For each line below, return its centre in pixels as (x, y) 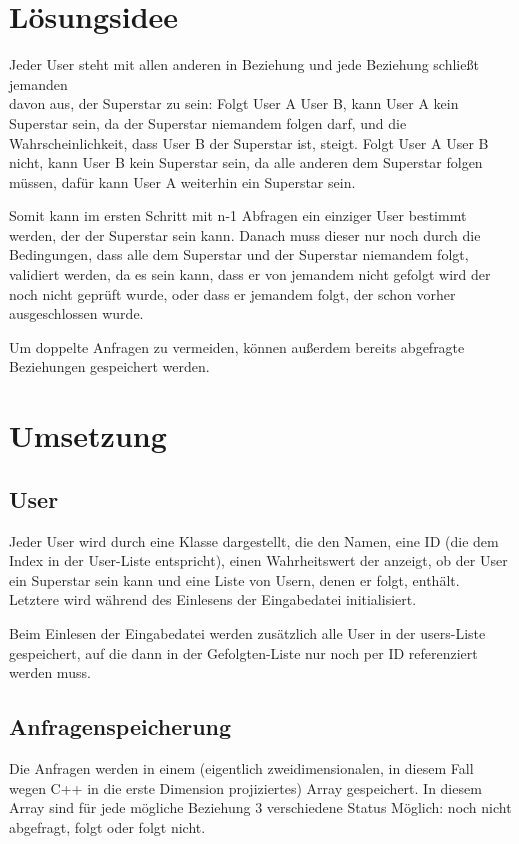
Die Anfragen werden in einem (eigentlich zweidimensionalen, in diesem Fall (241, 767)
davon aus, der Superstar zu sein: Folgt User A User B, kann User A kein (234, 103)
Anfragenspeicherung (120, 726)
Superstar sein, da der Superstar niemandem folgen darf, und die (208, 122)
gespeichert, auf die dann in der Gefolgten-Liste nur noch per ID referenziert (243, 652)
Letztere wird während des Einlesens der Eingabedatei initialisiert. (213, 599)
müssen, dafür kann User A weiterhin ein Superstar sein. (182, 181)
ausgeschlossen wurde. (76, 313)
